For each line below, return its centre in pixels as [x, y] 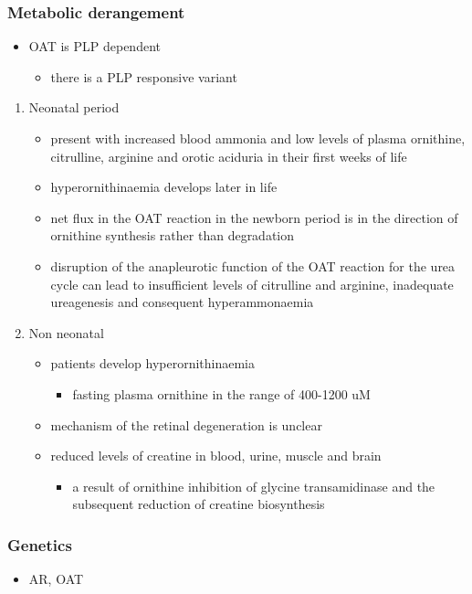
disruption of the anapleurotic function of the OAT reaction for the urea [253, 265]
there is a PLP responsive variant [144, 76]
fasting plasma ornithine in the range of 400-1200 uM [221, 393]
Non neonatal [66, 332]
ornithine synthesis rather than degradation [173, 235]
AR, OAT [56, 579]
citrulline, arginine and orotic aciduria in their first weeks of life [229, 156]
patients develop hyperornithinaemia [153, 363]
